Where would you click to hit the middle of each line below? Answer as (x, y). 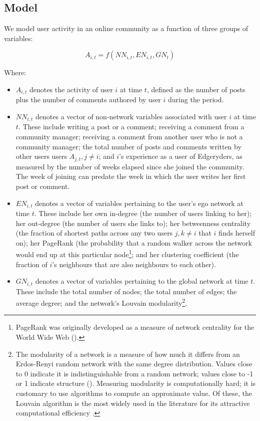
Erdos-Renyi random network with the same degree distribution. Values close (134, 364)
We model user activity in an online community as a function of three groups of (126, 28)
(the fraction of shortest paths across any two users (94, 233)
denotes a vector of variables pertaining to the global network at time (142, 281)
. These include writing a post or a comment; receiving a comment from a (131, 127)
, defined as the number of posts (196, 89)
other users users (41, 156)
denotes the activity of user (71, 89)
